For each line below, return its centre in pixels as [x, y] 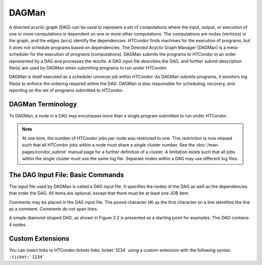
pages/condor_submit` [45, 152]
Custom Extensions [39, 239]
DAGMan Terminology [43, 104]
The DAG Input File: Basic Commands [66, 175]
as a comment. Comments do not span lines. [54, 209]
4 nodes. [18, 224]
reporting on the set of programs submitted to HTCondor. [66, 90]
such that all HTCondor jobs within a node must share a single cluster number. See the [108, 145]
